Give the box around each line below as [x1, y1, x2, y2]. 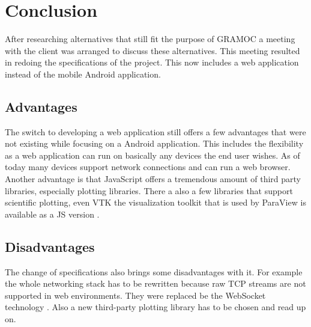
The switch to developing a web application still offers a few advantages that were [5, 125, 306, 138]
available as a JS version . [5, 207, 100, 220]
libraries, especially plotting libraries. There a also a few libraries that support [5, 184, 293, 197]
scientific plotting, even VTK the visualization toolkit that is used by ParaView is [5, 196, 306, 209]
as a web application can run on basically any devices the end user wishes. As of [5, 148, 300, 161]
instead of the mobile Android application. [5, 67, 161, 80]
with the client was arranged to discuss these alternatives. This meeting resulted [5, 44, 300, 57]
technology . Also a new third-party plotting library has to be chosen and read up [5, 301, 306, 313]
